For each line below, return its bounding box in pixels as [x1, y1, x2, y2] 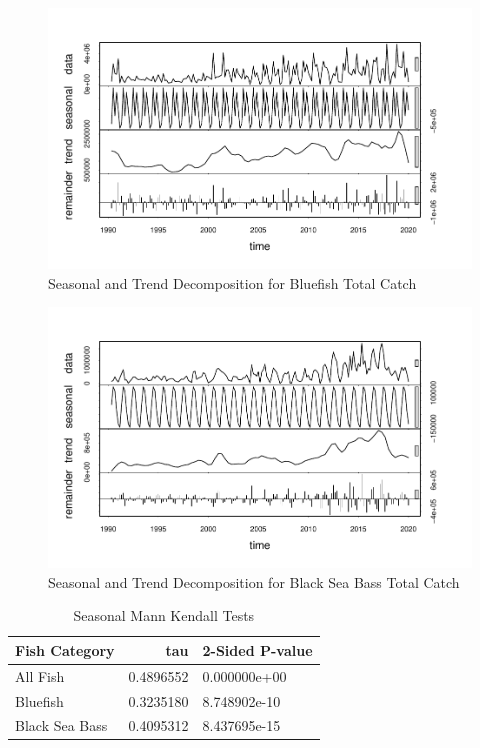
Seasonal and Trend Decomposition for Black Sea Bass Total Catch [48, 571, 460, 592]
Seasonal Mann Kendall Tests [73, 605, 255, 626]
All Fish [15, 665, 65, 686]
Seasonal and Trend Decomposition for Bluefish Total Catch [48, 272, 417, 293]
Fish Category [15, 639, 115, 660]
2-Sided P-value [202, 639, 313, 660]
